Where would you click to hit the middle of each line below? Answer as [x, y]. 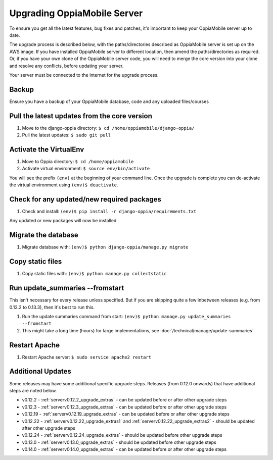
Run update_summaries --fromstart [67, 288]
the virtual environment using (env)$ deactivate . [64, 185]
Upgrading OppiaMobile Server [76, 13]
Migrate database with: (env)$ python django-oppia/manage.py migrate [105, 247]
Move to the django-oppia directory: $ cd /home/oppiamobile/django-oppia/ [108, 128]
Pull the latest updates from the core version [81, 116]
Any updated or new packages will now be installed [63, 221]
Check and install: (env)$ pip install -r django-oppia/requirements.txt [109, 212]
